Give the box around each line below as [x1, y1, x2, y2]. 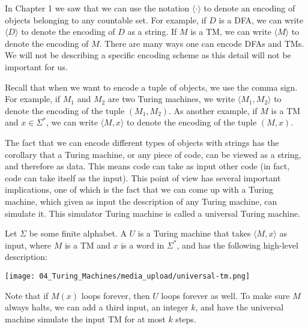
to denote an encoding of [204, 2, 295, 14]
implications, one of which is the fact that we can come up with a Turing [5, 183, 274, 196]
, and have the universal [195, 301, 284, 313]
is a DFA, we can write [219, 13, 304, 26]
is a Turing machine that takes [137, 227, 251, 240]
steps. [175, 312, 196, 325]
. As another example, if [169, 104, 258, 116]
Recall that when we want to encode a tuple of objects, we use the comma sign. [5, 80, 298, 93]
